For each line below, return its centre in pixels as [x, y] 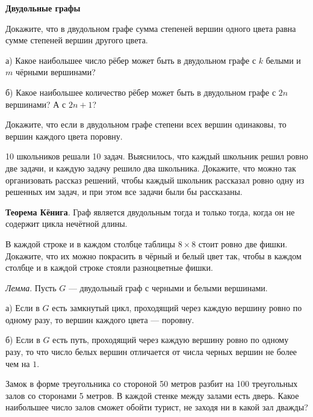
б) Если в [23, 340]
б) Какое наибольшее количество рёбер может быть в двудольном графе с [141, 92]
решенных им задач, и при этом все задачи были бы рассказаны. [124, 192]
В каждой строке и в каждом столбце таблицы [90, 243]
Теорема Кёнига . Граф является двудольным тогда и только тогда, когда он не [150, 212]
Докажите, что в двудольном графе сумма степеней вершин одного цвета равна [151, 28]
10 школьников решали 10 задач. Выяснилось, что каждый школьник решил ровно [157, 156]
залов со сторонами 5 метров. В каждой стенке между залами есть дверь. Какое [152, 395]
